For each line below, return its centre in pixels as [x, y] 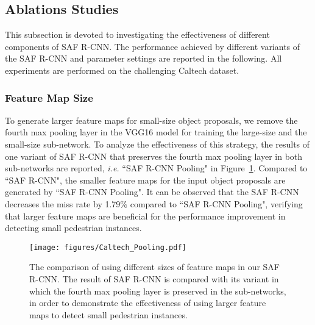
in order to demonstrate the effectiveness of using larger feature [148, 303]
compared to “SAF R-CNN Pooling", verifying [216, 203]
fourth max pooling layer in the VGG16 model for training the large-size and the [156, 132]
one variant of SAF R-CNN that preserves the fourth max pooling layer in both [154, 156]
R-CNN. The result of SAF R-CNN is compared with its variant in [154, 278]
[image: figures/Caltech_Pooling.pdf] [108, 247]
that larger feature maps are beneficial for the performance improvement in [145, 216]
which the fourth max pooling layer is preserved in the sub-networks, [158, 291]
